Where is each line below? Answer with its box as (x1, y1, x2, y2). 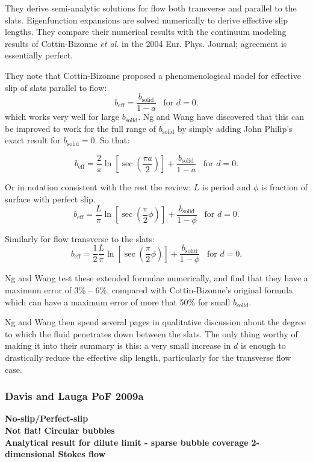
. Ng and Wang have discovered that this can (138, 110, 305, 123)
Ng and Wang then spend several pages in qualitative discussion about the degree (5, 316, 306, 328)
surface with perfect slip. (5, 193, 96, 205)
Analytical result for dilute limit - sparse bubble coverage (5, 435, 249, 448)
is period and (202, 181, 251, 193)
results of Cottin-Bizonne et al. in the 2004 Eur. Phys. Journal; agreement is (5, 37, 287, 49)
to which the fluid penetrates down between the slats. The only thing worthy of (5, 327, 298, 340)
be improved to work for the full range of (5, 122, 156, 134)
